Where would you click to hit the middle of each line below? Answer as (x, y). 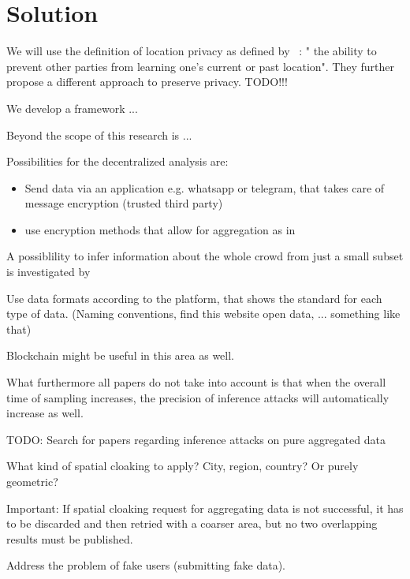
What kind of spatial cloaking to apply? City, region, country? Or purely (183, 466)
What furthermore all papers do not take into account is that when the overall (196, 382)
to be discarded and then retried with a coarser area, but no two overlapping (192, 523)
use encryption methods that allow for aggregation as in (160, 229)
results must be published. (70, 538)
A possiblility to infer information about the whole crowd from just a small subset (205, 256)
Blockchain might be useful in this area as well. (121, 355)
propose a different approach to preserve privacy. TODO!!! (147, 82)
